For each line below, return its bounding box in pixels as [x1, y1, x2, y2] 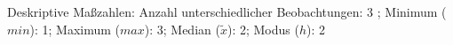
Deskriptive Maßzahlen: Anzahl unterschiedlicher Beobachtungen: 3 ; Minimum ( [7, 3, 447, 20]
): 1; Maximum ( [29, 19, 121, 38]
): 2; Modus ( [226, 19, 299, 38]
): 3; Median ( [144, 19, 220, 38]
